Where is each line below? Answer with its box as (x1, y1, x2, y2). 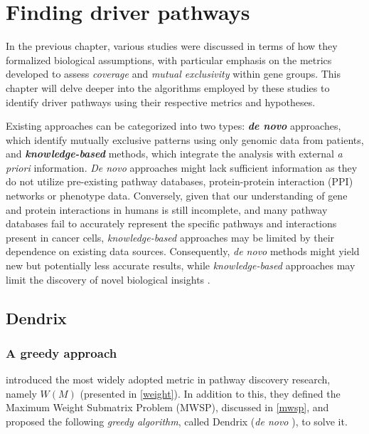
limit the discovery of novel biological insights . (6, 272, 210, 286)
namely (6, 386, 37, 401)
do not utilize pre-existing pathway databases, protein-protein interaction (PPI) (6, 174, 353, 189)
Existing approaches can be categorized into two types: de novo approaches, (6, 118, 341, 133)
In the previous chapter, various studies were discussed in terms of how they (6, 38, 338, 53)
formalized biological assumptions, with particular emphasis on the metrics (6, 52, 332, 67)
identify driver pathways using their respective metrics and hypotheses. (6, 94, 316, 109)
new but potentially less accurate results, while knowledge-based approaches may (6, 258, 355, 273)
